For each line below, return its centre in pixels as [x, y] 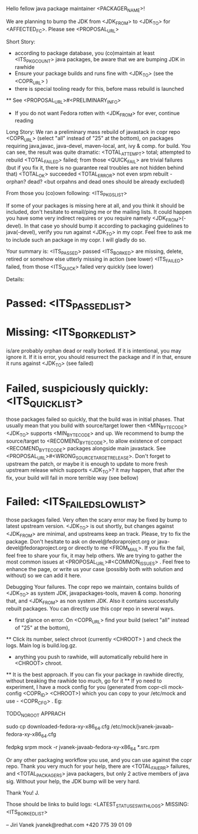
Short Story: [21, 42]
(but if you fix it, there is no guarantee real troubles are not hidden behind [95, 167]
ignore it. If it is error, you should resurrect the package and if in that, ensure [99, 357]
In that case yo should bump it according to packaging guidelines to [106, 226]
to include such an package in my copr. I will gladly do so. [76, 240]
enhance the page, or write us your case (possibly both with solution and [95, 569]
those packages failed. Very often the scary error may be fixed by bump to [97, 520]
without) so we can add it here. [44, 576]
